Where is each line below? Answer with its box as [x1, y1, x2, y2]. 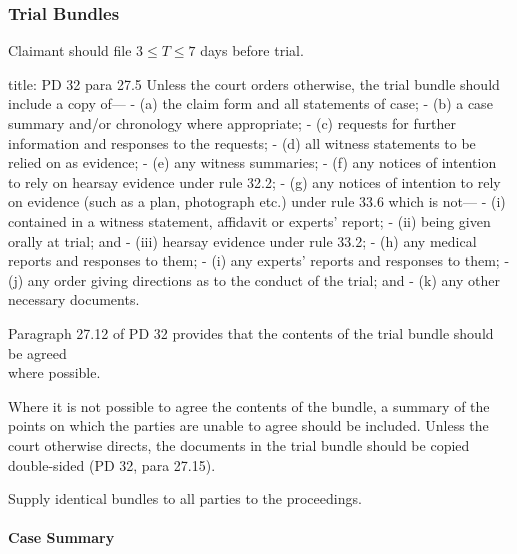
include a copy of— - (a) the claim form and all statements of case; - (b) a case [8, 93, 493, 114]
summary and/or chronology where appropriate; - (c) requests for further [8, 113, 456, 133]
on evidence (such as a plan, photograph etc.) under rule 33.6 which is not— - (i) [8, 191, 506, 212]
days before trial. [200, 40, 304, 61]
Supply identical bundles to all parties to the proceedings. [8, 488, 362, 509]
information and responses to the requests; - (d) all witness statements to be [8, 132, 476, 153]
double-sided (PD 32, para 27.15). [8, 454, 216, 475]
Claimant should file [8, 40, 132, 61]
